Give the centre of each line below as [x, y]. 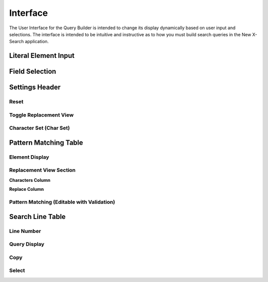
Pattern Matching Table [46, 142]
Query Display [27, 244]
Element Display [29, 157]
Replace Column [27, 189]
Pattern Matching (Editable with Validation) [62, 202]
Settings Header [35, 87]
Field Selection [33, 72]
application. [37, 42]
